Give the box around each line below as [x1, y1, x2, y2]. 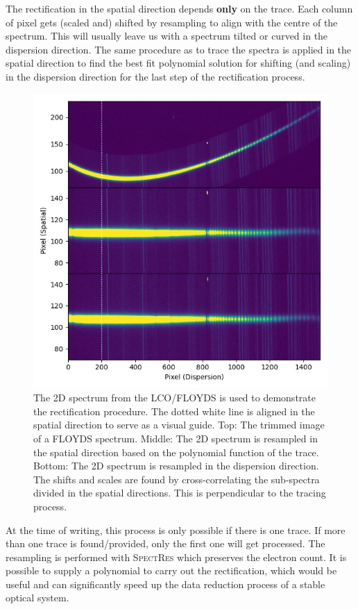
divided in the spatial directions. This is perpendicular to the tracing [33, 485, 326, 500]
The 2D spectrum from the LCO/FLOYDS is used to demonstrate [33, 390, 316, 405]
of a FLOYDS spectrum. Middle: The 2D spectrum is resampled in [33, 431, 318, 445]
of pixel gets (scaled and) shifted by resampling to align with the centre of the [6, 15, 338, 29]
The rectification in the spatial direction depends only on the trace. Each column [6, 1, 353, 15]
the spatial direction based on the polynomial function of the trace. [33, 444, 319, 459]
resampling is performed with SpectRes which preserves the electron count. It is [6, 549, 347, 564]
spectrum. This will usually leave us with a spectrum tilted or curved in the [6, 28, 328, 43]
